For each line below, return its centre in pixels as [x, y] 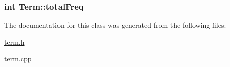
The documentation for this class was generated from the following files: [115, 25]
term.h [14, 42]
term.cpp [18, 59]
